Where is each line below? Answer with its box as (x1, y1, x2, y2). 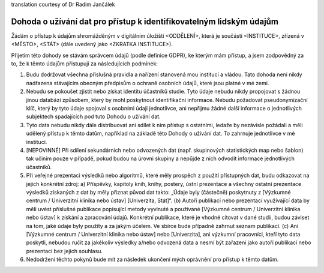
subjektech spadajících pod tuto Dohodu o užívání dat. (26, 113, 161, 120)
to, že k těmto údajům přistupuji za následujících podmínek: (11, 60, 158, 67)
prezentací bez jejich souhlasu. (26, 247, 103, 254)
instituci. (26, 138, 47, 145)
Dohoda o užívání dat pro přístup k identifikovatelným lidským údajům (11, 16, 279, 26)
